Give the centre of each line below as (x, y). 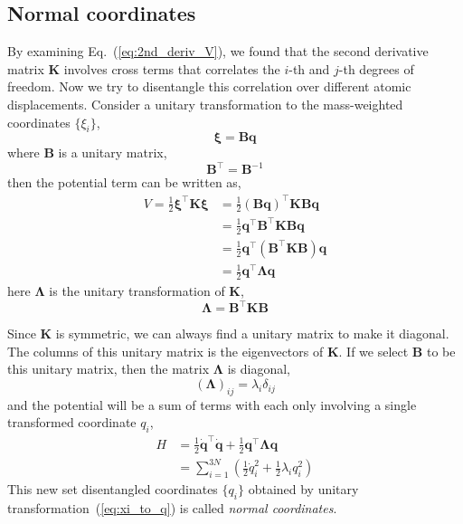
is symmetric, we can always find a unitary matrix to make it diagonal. (252, 333)
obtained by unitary (303, 489)
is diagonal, (259, 369)
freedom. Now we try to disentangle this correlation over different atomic (209, 86)
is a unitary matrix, (113, 152)
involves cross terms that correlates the (172, 68)
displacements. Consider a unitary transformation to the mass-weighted (205, 104)
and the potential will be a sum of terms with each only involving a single (212, 404)
